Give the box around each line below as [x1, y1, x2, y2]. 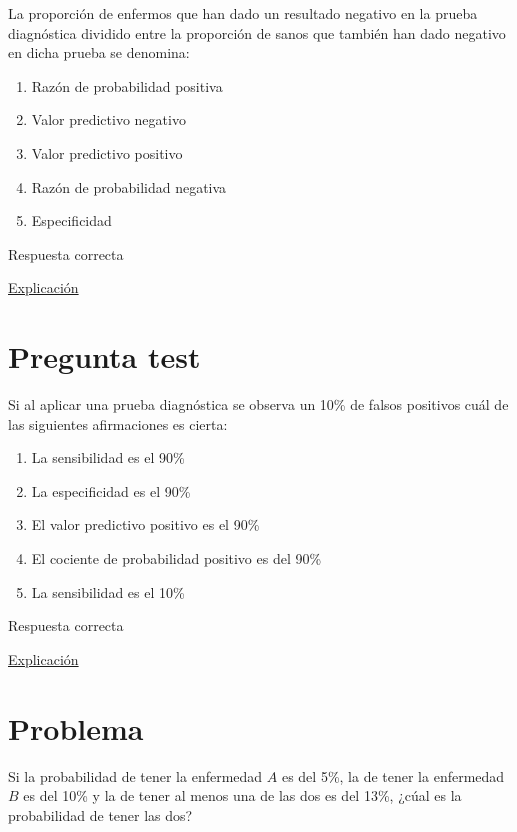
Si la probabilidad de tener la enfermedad [8, 765, 263, 786]
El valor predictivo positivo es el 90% [31, 514, 260, 535]
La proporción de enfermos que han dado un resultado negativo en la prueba [8, 3, 478, 23]
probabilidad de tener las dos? [8, 804, 193, 825]
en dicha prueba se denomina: [8, 42, 190, 63]
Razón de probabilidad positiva [31, 75, 223, 96]
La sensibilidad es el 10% [31, 581, 185, 602]
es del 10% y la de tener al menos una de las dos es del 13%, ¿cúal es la [23, 785, 462, 806]
